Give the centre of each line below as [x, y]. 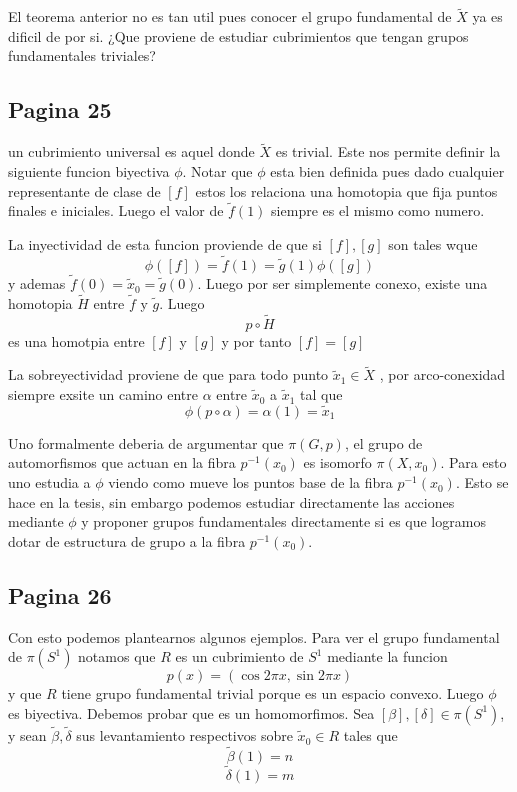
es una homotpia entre [76, 340]
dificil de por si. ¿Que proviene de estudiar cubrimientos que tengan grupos [238, 35]
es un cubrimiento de [239, 656]
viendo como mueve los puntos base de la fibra [250, 482]
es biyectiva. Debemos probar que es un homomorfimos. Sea [191, 712]
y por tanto [256, 340]
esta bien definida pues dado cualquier [387, 171]
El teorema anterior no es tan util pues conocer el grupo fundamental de [230, 16]
